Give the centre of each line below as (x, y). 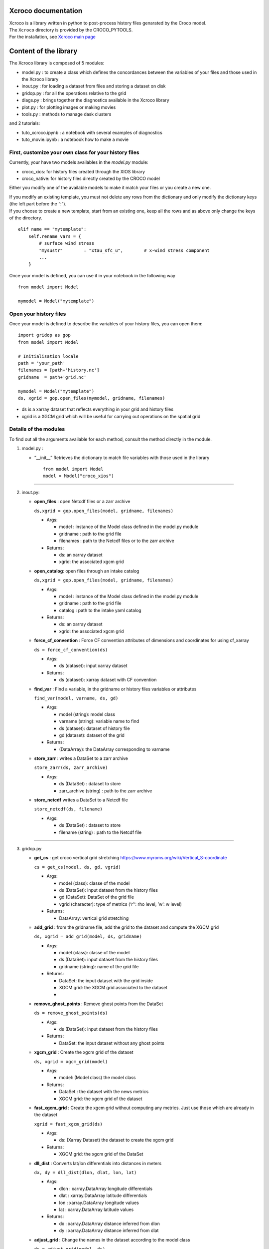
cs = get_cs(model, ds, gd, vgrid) (78, 867)
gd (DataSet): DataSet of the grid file (97, 897)
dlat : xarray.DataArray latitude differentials (103, 1196)
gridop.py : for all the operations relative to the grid (74, 93)
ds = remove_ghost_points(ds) (71, 1013)
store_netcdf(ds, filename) (68, 809)
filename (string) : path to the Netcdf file (100, 832)
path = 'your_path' (42, 363)
